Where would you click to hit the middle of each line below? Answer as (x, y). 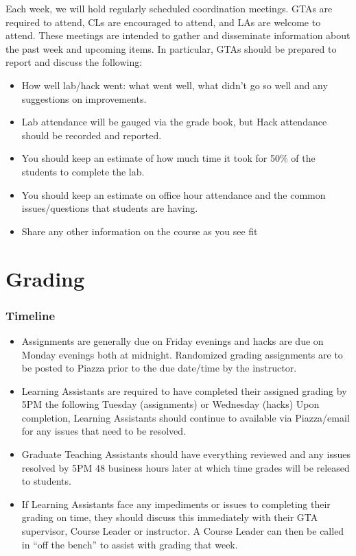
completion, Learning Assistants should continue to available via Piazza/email (186, 417)
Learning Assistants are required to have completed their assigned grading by (184, 390)
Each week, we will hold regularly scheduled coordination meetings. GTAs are (169, 8)
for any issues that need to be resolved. (104, 431)
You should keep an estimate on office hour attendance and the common (174, 194)
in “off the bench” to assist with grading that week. (130, 544)
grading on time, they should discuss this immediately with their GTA (170, 517)
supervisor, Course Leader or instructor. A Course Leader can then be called (183, 531)
